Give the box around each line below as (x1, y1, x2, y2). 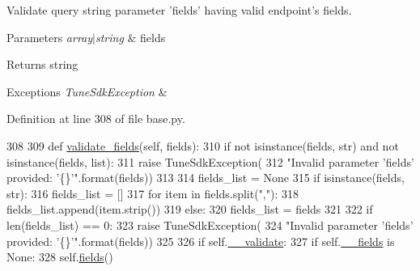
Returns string (6, 56, 78, 73)
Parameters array (6, 28, 93, 45)
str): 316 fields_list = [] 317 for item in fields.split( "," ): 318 (6, 184, 299, 201)
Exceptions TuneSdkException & (6, 83, 168, 100)
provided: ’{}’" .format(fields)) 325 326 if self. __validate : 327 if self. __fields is (6, 232, 395, 249)
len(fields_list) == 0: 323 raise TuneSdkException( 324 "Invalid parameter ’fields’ (6, 216, 414, 233)
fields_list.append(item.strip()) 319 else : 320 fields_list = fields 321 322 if (6, 201, 373, 218)
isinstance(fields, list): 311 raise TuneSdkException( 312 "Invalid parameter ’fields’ (6, 153, 414, 170)
